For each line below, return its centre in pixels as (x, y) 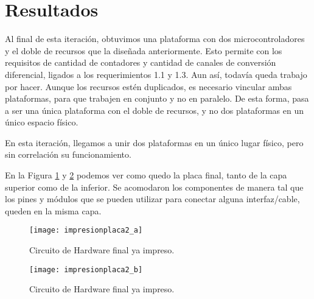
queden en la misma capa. (53, 210)
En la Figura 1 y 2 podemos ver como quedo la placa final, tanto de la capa (146, 175)
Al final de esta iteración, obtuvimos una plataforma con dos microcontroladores (155, 39)
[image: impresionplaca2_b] (86, 269)
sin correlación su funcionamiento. (68, 154)
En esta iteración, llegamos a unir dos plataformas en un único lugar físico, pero (154, 142)
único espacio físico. (42, 122)
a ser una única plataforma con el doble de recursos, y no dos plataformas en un (154, 110)
